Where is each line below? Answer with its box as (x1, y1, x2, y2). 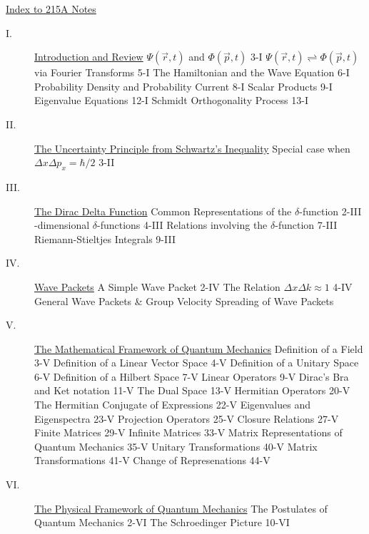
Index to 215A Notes (6, 1, 96, 16)
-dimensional (34, 217, 90, 232)
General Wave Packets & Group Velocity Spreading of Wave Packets (34, 293, 334, 308)
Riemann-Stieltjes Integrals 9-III (34, 231, 176, 246)
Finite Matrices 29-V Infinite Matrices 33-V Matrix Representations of (34, 425, 343, 440)
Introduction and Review (34, 49, 143, 64)
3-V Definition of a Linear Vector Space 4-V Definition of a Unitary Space (34, 355, 359, 370)
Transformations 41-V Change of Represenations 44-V (34, 453, 271, 468)
